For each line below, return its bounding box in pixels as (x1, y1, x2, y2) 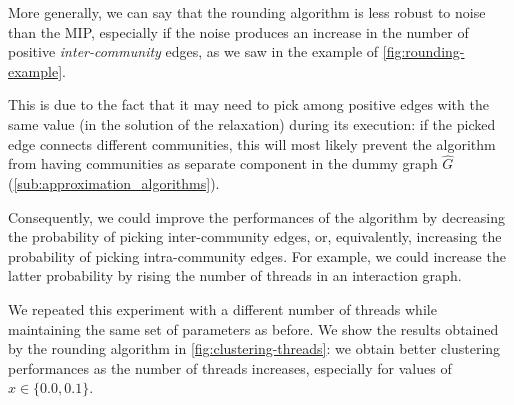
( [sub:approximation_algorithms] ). (8, 172, 220, 193)
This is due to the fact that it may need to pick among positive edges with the (8, 94, 489, 115)
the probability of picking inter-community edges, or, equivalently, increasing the (8, 226, 502, 247)
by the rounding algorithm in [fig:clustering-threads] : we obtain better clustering (8, 338, 501, 359)
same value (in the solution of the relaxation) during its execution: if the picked (8, 113, 496, 134)
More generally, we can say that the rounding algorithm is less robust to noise (8, 2, 486, 22)
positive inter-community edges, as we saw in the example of (8, 41, 379, 62)
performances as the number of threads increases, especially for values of (8, 357, 452, 378)
